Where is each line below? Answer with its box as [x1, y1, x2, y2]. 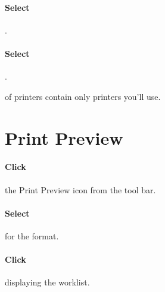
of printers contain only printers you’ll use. [5, 90, 161, 102]
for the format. [5, 229, 59, 242]
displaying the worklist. [5, 276, 90, 288]
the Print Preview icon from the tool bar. [5, 183, 156, 196]
